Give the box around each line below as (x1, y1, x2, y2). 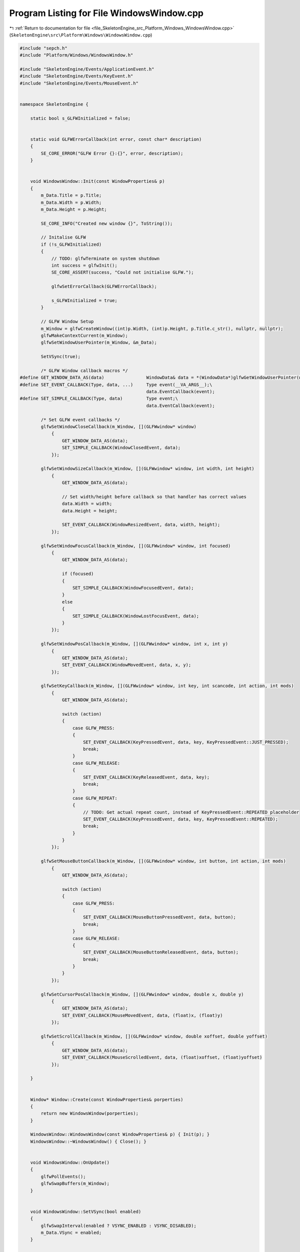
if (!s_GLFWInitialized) (40, 241, 102, 247)
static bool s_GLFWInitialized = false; (30, 115, 131, 121)
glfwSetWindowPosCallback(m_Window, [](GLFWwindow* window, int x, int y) (40, 641, 228, 647)
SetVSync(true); (40, 354, 81, 360)
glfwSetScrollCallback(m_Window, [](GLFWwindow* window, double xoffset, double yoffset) (40, 1034, 267, 1039)
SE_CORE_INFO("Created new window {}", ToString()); (40, 220, 173, 226)
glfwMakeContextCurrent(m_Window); (40, 333, 128, 338)
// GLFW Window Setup (40, 319, 94, 325)
